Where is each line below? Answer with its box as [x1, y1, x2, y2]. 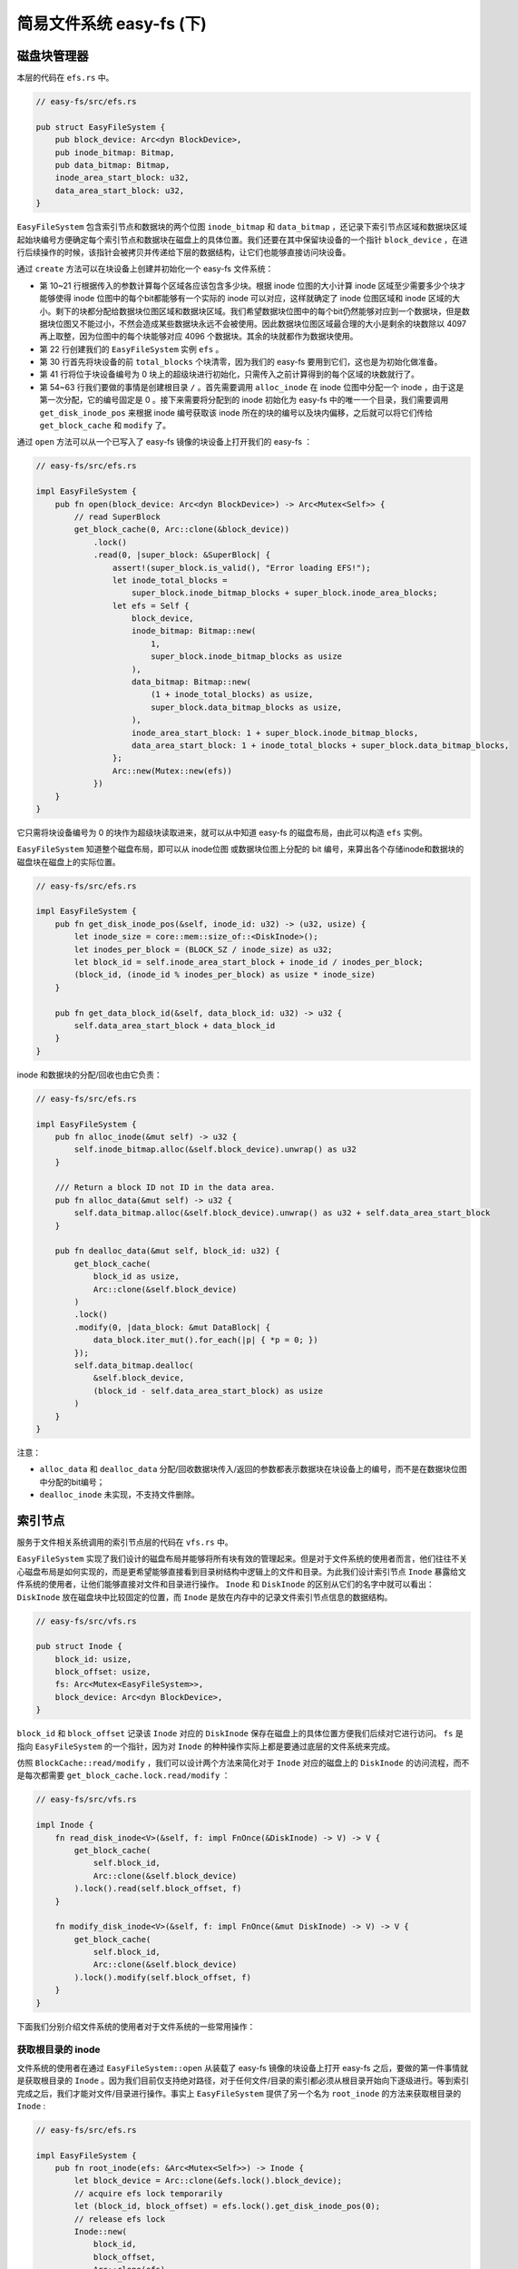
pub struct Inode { [35, 1641, 122, 1652]
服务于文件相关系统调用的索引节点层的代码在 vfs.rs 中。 [16, 1537, 233, 1547]
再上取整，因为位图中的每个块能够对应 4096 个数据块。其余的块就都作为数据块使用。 [39, 331, 358, 342]
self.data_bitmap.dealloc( [73, 1360, 194, 1370]
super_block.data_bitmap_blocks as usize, [150, 702, 343, 712]
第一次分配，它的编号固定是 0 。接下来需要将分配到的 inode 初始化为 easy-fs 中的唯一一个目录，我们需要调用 [39, 395, 449, 406]
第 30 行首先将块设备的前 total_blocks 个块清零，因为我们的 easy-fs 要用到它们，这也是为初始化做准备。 [39, 357, 443, 368]
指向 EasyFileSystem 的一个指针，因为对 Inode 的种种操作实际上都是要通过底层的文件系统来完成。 [16, 1741, 395, 1752]
